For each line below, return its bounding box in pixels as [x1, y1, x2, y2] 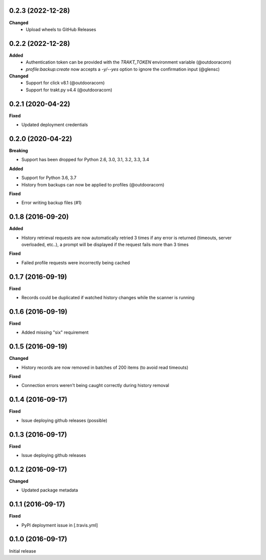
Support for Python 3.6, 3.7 [21, 175, 76, 181]
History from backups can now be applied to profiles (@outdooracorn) [21, 181, 165, 187]
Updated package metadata [21, 487, 78, 493]
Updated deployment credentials [21, 122, 88, 128]
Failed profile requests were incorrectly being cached [21, 259, 130, 266]
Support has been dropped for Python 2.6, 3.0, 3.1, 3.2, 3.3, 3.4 [21, 157, 150, 163]
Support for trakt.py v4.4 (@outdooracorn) [26, 87, 113, 93]
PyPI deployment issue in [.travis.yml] [21, 522, 98, 528]
